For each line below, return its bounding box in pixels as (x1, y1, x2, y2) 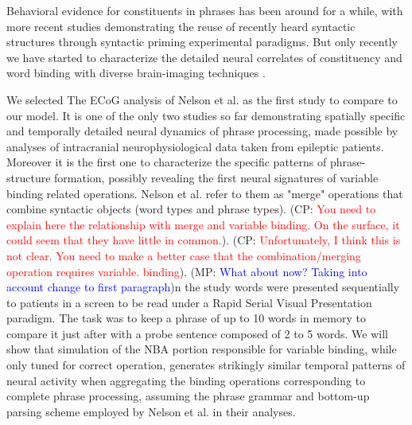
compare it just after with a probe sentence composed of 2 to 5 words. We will (6, 325, 388, 341)
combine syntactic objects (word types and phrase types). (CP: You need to (6, 201, 376, 217)
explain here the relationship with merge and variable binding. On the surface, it (6, 216, 400, 232)
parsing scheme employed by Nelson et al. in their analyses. (6, 403, 296, 419)
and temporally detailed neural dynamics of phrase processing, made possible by (6, 123, 398, 139)
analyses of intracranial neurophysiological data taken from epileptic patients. (6, 138, 384, 154)
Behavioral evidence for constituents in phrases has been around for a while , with (6, 2, 403, 18)
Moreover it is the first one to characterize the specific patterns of (6, 154, 327, 170)
